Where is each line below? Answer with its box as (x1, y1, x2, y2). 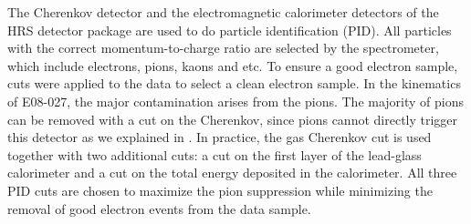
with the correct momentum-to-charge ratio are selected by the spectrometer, (7, 38, 439, 57)
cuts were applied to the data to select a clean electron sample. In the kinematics (7, 74, 461, 93)
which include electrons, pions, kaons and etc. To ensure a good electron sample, (7, 56, 458, 75)
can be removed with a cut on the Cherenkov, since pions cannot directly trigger (7, 109, 458, 128)
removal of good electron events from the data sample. (7, 199, 311, 218)
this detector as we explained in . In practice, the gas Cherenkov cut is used (7, 127, 432, 147)
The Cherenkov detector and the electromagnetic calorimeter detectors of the (7, 3, 439, 21)
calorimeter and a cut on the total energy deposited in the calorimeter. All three (7, 163, 457, 182)
